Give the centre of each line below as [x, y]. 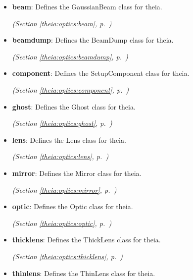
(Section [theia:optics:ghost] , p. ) [62, 123]
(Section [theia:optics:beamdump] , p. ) [70, 56]
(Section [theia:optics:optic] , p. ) [62, 223]
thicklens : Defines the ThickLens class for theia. [86, 240]
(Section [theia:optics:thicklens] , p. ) [68, 256]
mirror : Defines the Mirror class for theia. [77, 173]
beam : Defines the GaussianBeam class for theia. [87, 6]
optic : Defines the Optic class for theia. [72, 206]
